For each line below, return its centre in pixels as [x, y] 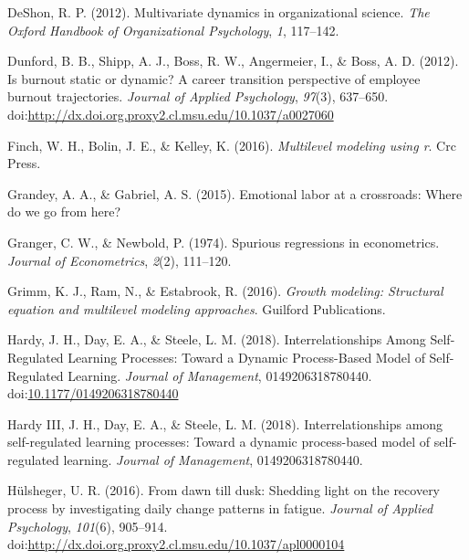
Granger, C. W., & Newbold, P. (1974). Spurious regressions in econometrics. [224, 242]
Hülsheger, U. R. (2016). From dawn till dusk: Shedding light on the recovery [224, 490]
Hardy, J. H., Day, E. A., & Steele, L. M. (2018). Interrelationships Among [217, 339]
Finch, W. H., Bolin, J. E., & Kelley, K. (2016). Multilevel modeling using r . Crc [232, 145]
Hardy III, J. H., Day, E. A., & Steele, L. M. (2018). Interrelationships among [225, 423]
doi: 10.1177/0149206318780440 [93, 393]
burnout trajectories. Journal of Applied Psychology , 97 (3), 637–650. [198, 96]
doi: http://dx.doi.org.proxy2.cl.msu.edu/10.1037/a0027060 [171, 114]
